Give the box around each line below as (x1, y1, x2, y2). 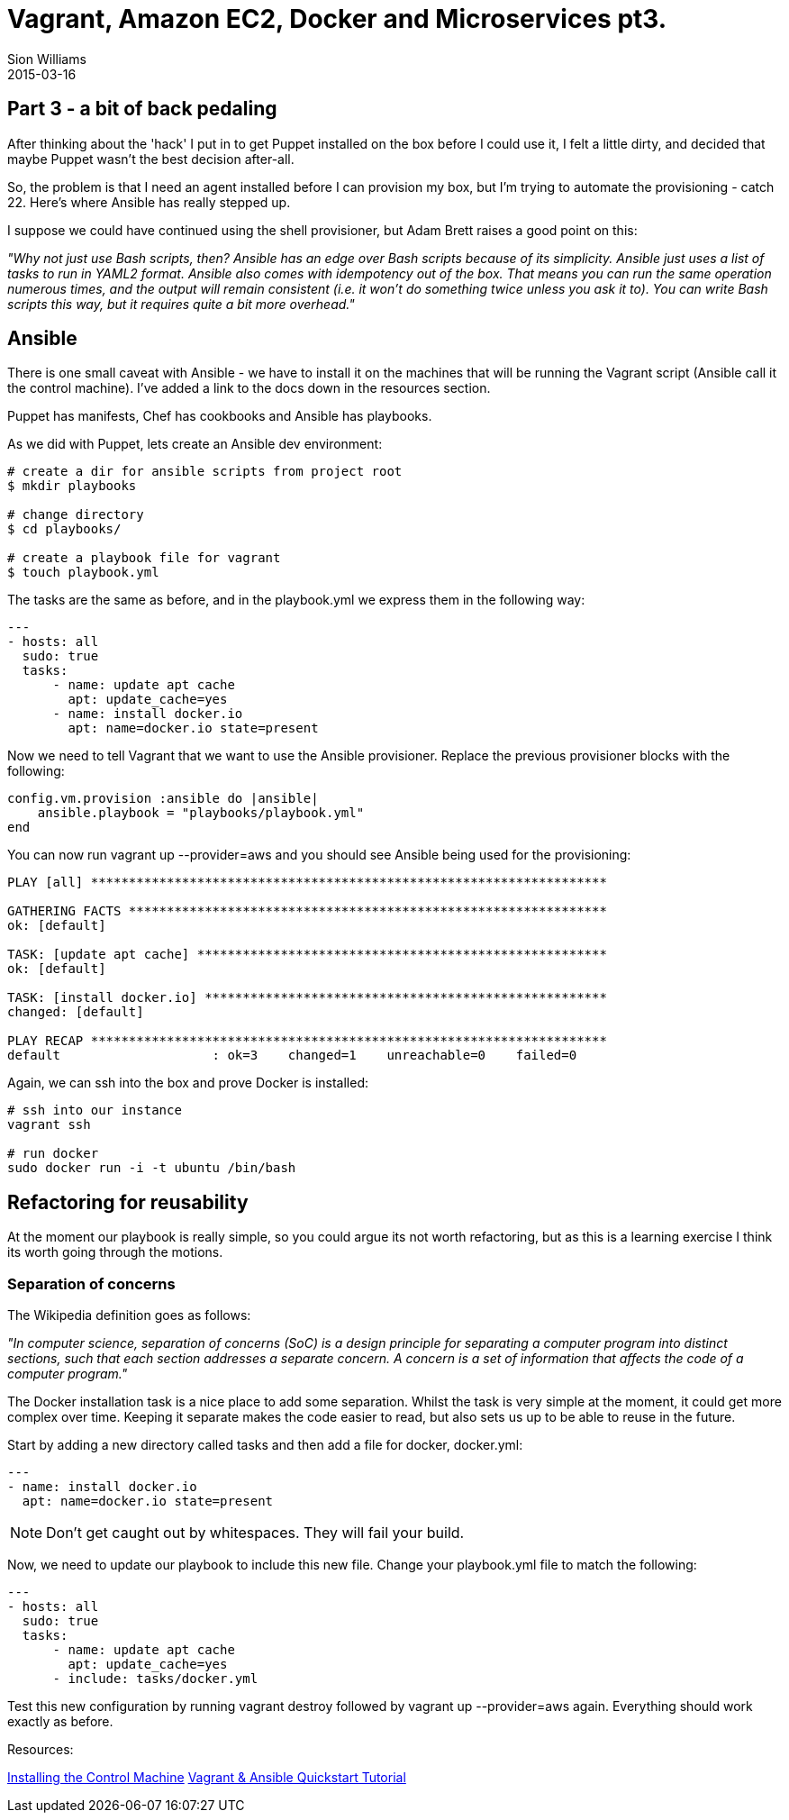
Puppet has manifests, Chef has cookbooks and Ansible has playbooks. (7, 408, 432, 424)
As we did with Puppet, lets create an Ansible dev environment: (7, 436, 383, 452)
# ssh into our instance (7, 1103, 182, 1118)
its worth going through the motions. (7, 1244, 223, 1260)
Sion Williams (7, 50, 86, 67)
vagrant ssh (7, 1117, 91, 1133)
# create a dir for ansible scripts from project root (7, 464, 403, 479)
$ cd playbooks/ (7, 522, 122, 537)
